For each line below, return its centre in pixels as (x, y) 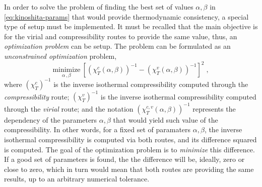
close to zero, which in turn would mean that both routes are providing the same (129, 169)
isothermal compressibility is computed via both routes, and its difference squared (130, 139)
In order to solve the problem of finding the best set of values (99, 7)
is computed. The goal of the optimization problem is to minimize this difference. (129, 149)
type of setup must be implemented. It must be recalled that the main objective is (131, 26)
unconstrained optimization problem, (60, 56)
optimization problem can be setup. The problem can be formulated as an (117, 46)
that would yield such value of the (166, 119)
